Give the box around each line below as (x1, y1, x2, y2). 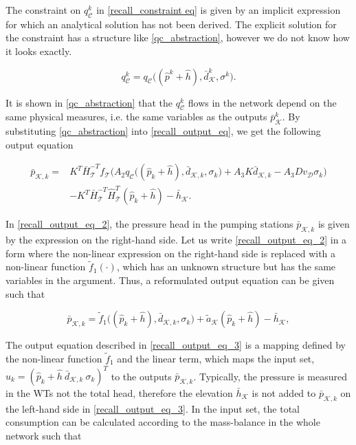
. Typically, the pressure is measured (193, 369, 348, 383)
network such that (5, 428, 82, 443)
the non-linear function (5, 351, 102, 365)
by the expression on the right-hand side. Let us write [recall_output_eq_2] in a (5, 232, 347, 246)
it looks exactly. (5, 43, 72, 58)
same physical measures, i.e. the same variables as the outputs (5, 109, 267, 124)
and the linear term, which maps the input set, (117, 351, 315, 365)
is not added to (252, 386, 316, 400)
